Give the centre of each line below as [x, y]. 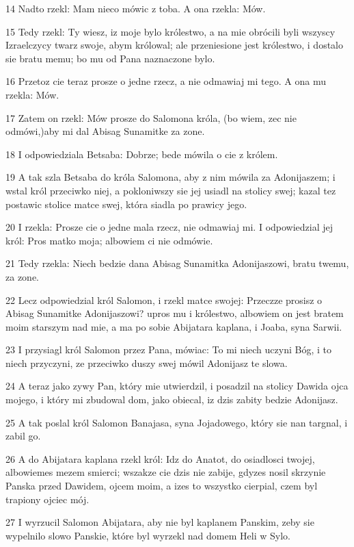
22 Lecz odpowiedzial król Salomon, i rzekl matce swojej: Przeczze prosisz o [164, 300]
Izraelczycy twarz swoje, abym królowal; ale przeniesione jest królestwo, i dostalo [175, 45]
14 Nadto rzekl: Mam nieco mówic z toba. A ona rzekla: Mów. [136, 8]
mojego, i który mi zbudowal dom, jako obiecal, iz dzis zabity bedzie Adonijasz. [172, 399]
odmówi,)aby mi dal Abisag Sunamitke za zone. [105, 131]
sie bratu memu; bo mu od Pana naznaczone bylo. [110, 58]
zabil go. [23, 436]
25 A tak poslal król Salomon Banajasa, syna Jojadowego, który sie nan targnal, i [177, 422]
